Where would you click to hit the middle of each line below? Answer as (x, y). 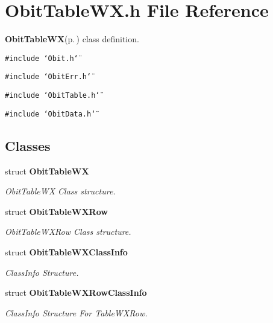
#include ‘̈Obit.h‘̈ (42, 58)
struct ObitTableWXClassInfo (66, 251)
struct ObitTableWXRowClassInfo (76, 293)
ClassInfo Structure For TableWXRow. (76, 312)
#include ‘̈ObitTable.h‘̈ (52, 96)
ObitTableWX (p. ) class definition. (72, 39)
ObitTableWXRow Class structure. (68, 232)
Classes (28, 145)
